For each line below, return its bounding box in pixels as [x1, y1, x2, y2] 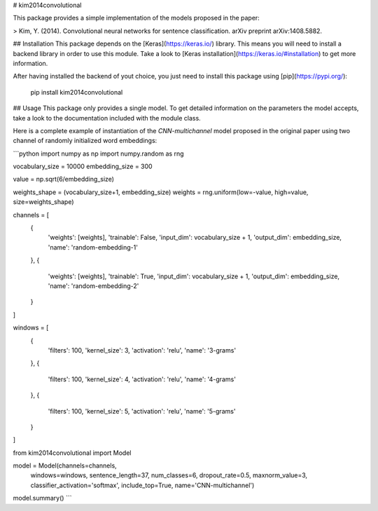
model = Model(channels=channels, [13, 461, 117, 470]
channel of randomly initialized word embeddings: [13, 137, 157, 145]
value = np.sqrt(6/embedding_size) [13, 175, 115, 184]
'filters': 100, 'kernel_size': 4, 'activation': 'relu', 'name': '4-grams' [48, 375, 236, 383]
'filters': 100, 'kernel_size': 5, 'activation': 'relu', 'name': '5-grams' [48, 407, 236, 415]
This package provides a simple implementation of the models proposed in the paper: [13, 14, 260, 22]
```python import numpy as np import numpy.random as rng [13, 149, 185, 158]
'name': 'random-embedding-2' [48, 281, 139, 290]
